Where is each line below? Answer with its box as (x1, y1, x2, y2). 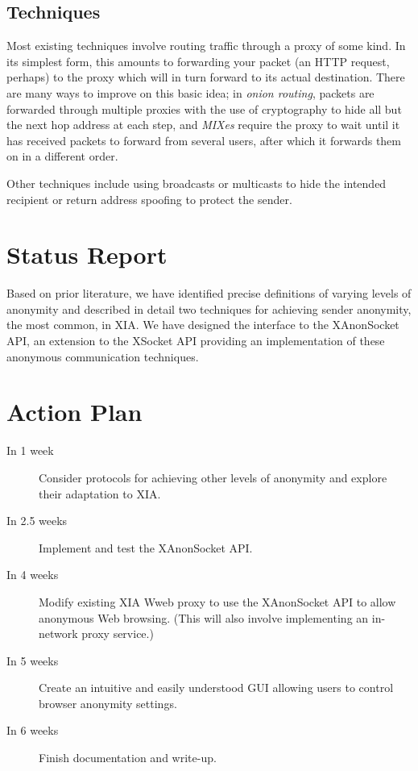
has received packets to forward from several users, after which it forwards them (6, 131, 401, 148)
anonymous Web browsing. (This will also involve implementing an (39, 609, 369, 626)
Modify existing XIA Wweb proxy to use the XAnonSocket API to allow (39, 593, 396, 610)
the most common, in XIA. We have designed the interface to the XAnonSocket (6, 316, 399, 333)
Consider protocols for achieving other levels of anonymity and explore (39, 469, 387, 486)
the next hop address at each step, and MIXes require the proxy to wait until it (6, 116, 400, 133)
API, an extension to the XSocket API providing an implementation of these (6, 332, 385, 349)
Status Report (6, 238, 168, 271)
